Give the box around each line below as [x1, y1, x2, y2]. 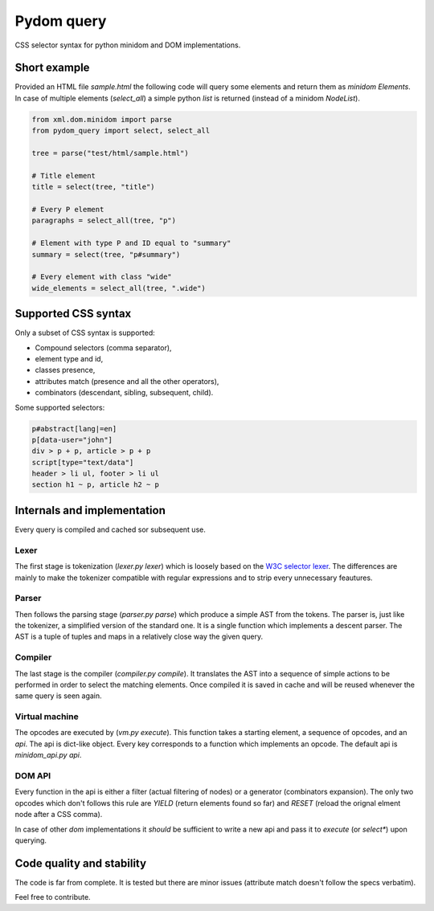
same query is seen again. [14, 691, 102, 701]
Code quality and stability [14, 856, 147, 870]
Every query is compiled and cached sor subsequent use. [14, 525, 207, 534]
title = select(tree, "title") [31, 182, 156, 192]
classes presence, [35, 366, 96, 375]
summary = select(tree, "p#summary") [31, 250, 181, 259]
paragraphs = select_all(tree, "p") [31, 216, 177, 225]
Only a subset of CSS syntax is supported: [14, 328, 156, 337]
